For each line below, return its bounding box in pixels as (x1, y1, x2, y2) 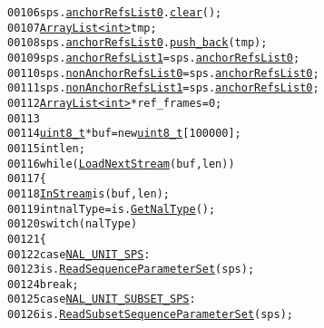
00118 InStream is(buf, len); (7, 187, 170, 200)
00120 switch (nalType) (7, 217, 138, 231)
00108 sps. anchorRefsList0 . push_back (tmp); (7, 36, 268, 50)
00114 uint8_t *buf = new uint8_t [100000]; (7, 127, 241, 140)
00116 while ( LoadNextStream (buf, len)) (7, 157, 235, 170)
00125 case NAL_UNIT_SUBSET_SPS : (7, 293, 196, 306)
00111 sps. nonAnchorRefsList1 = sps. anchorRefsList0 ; (7, 82, 319, 95)
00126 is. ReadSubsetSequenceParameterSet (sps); (7, 308, 293, 322)
